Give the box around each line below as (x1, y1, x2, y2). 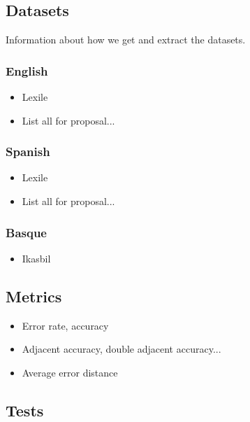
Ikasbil (22, 251, 51, 265)
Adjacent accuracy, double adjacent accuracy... (22, 342, 221, 356)
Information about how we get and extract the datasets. (6, 32, 246, 47)
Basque (6, 223, 47, 241)
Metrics (6, 285, 62, 307)
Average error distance (22, 365, 118, 379)
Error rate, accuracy (22, 318, 109, 332)
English (6, 62, 48, 79)
